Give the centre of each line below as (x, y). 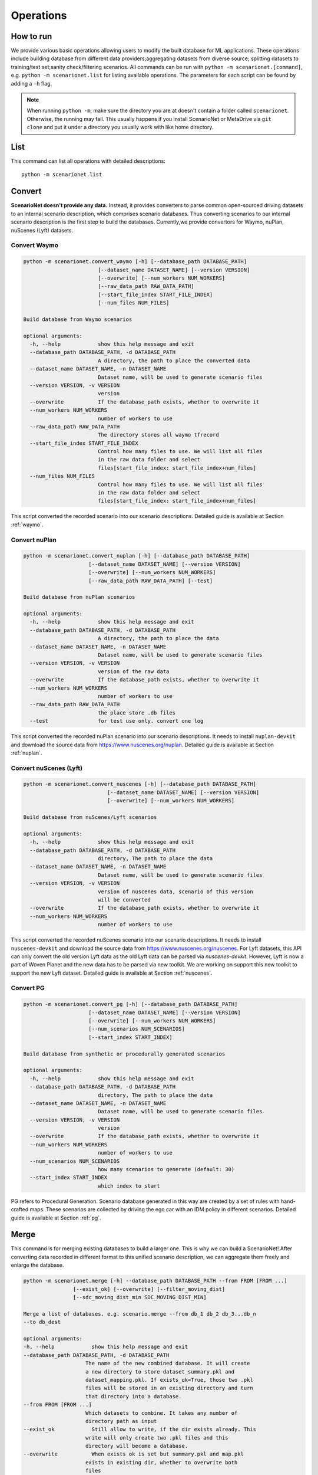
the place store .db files (137, 713)
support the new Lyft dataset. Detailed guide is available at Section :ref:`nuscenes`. (112, 973)
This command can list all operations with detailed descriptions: (88, 161)
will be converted (124, 899)
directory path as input (121, 1421)
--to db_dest (42, 1322)
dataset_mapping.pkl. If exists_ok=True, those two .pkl (169, 1380)
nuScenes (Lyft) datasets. (42, 230)
